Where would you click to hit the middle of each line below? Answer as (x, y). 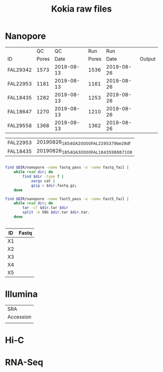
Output (148, 59)
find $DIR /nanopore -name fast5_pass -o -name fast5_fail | (67, 199)
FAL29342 (20, 70)
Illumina (21, 294)
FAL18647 (20, 112)
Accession (19, 317)
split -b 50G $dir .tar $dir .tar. (56, 212)
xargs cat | (43, 181)
